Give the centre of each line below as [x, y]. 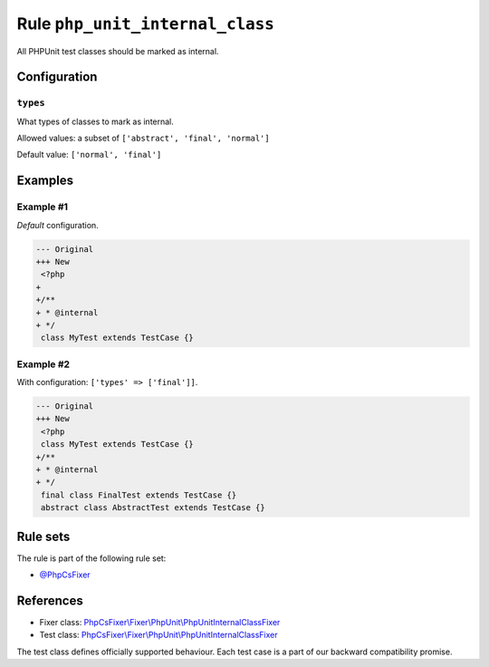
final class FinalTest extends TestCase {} [139, 495]
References [50, 600]
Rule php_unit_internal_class [146, 24]
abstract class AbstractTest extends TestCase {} [153, 508]
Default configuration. [58, 225]
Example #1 [42, 207]
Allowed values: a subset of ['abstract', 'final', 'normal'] [144, 138]
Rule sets [43, 536]
